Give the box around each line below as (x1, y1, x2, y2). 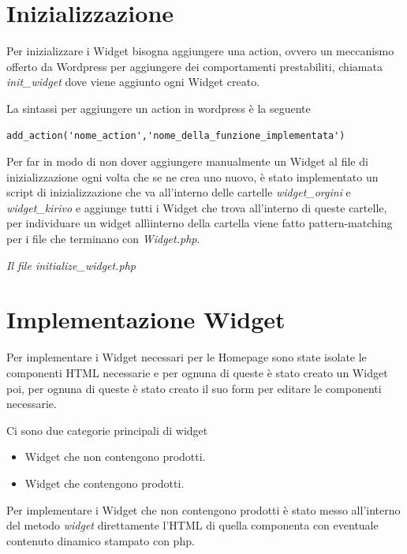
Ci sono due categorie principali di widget (6, 421, 208, 438)
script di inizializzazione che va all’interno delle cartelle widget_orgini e (6, 184, 351, 200)
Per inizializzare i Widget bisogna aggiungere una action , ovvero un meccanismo (6, 43, 394, 59)
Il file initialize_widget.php (6, 256, 136, 273)
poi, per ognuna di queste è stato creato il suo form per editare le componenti (6, 380, 382, 396)
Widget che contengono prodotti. (24, 474, 185, 491)
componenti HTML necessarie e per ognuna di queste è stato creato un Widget (6, 364, 388, 380)
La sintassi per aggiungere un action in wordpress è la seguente (6, 99, 311, 116)
